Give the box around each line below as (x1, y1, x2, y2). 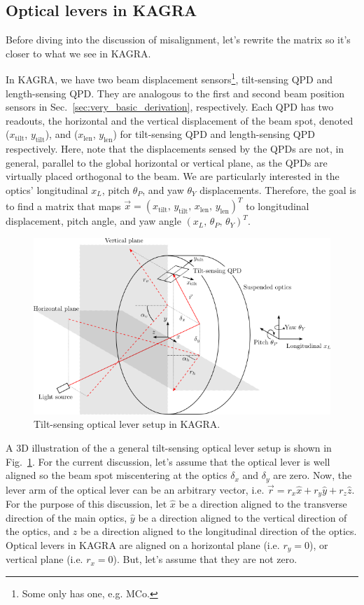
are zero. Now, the (273, 468, 352, 482)
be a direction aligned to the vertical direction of (138, 510, 347, 524)
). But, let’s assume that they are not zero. (113, 552, 297, 566)
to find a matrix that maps (6, 198, 121, 213)
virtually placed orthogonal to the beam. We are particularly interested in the (6, 169, 339, 183)
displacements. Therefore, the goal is (199, 183, 356, 197)
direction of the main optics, (6, 510, 127, 524)
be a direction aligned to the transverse (178, 496, 347, 511)
